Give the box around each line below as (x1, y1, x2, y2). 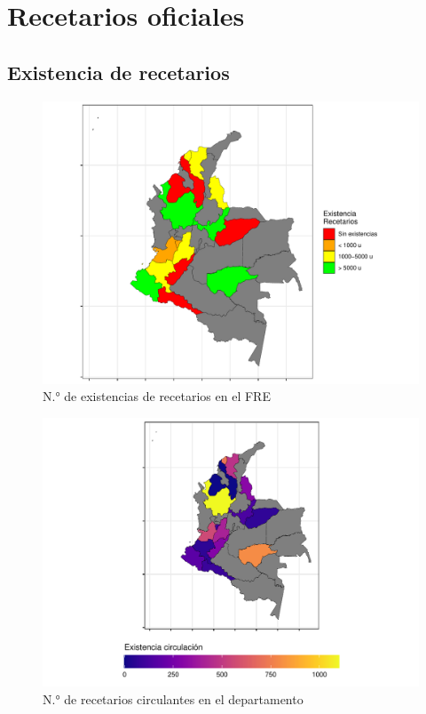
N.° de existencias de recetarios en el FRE (43, 387, 271, 405)
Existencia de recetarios (7, 58, 230, 85)
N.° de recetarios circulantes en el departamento (43, 690, 304, 709)
